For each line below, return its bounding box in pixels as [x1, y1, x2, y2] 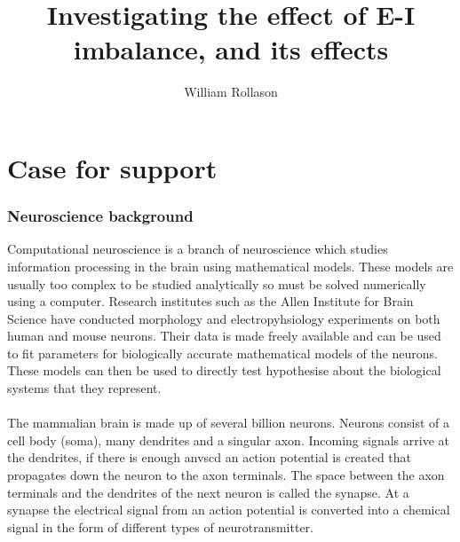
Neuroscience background [7, 205, 194, 227]
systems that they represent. [7, 379, 162, 397]
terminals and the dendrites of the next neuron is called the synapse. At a [7, 483, 409, 501]
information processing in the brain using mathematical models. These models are [7, 256, 454, 275]
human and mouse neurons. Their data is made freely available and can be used [7, 326, 441, 345]
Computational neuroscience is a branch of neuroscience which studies [7, 240, 388, 258]
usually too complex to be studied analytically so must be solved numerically [7, 274, 426, 293]
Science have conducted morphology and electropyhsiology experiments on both [7, 309, 440, 327]
